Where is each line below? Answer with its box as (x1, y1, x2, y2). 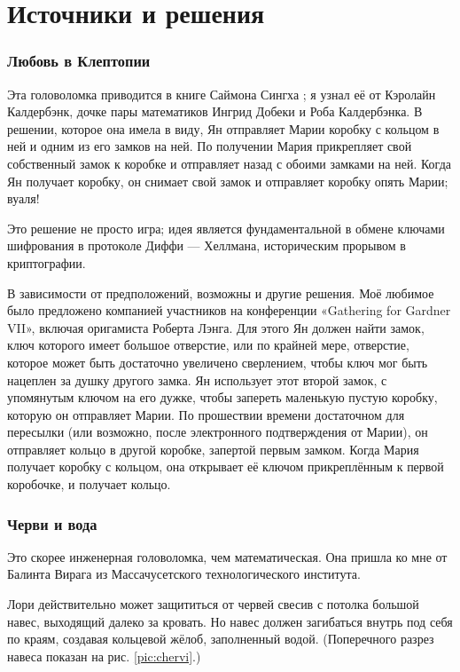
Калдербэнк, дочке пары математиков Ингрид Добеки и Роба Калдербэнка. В (7, 102, 423, 121)
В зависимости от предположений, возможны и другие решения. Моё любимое (7, 283, 434, 302)
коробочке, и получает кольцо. (7, 475, 171, 494)
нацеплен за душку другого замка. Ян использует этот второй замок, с (7, 370, 387, 389)
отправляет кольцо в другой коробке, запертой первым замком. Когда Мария (7, 439, 419, 458)
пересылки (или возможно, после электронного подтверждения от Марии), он (7, 423, 428, 441)
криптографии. (7, 253, 86, 272)
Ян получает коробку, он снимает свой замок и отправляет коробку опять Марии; (7, 171, 448, 190)
